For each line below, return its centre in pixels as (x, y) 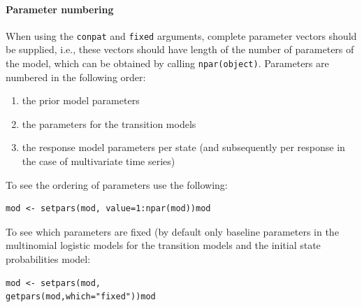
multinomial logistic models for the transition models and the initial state (163, 245)
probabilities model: (48, 259)
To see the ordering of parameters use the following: (117, 184)
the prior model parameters (81, 100)
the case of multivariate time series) (99, 161)
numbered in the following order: (76, 77)
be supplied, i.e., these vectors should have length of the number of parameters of (180, 49)
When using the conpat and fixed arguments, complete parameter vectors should (181, 35)
